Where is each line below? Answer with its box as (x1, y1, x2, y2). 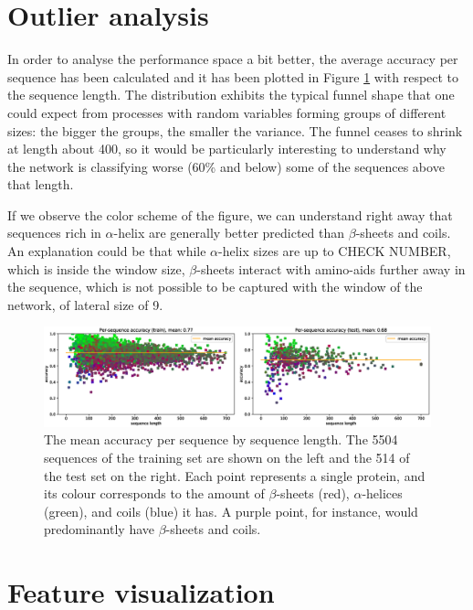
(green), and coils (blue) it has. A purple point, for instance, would (44, 501, 418, 520)
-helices (362, 484, 403, 503)
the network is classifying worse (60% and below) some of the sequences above (7, 156, 445, 176)
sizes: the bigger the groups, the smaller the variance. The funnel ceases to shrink (7, 121, 463, 140)
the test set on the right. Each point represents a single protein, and (44, 466, 426, 485)
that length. (7, 175, 74, 194)
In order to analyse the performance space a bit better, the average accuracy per (7, 49, 458, 69)
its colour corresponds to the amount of (44, 484, 265, 503)
